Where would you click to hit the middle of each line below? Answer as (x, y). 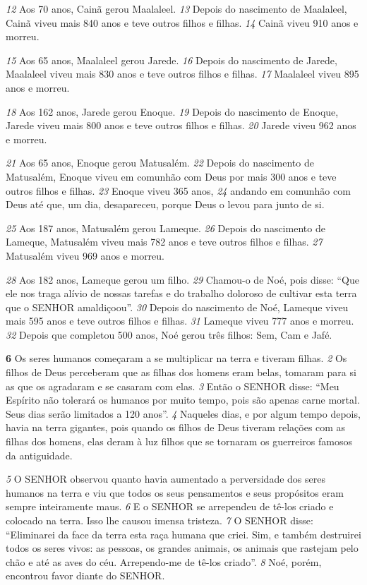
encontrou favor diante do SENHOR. (85, 575)
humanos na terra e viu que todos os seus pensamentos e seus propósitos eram (175, 492)
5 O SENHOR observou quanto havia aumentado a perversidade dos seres (166, 479)
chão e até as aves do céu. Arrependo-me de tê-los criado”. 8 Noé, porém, (164, 561)
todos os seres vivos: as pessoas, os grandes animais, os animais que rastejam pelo (182, 548)
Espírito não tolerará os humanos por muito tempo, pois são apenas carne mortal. (183, 400)
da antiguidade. (39, 455)
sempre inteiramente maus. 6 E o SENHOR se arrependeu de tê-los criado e (170, 506)
